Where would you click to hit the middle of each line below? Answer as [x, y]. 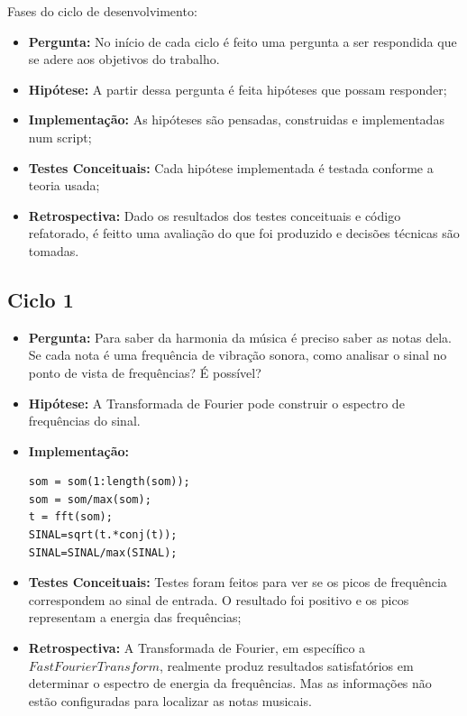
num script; [60, 137]
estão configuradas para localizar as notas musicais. [170, 700]
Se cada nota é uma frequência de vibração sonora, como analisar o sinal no [238, 355]
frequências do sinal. [84, 421]
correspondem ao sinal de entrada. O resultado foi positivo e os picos [219, 599]
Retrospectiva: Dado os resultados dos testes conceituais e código [215, 215]
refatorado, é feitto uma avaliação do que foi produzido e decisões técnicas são [244, 233]
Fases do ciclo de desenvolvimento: [102, 11]
